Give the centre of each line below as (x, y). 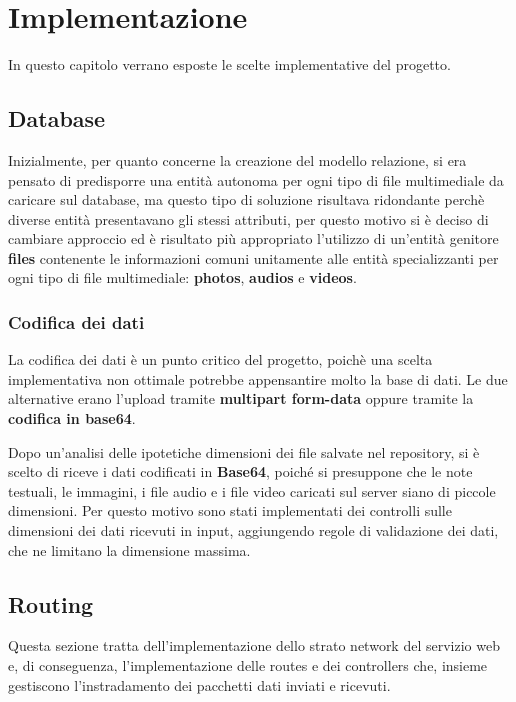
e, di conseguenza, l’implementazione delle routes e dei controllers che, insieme (248, 665)
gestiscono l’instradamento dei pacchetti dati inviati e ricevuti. (199, 684)
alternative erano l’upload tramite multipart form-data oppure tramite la (241, 398)
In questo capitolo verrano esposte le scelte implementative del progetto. (229, 64)
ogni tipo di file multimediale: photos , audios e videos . (182, 277)
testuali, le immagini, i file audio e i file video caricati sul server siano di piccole (252, 490)
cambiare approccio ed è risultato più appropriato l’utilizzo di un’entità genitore (253, 238)
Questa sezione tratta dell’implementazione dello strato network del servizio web (254, 645)
